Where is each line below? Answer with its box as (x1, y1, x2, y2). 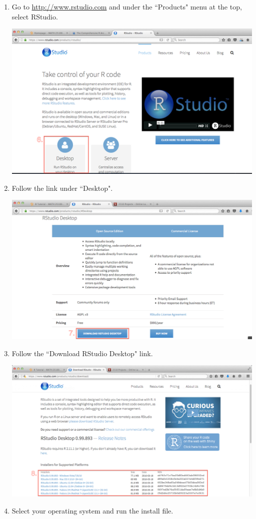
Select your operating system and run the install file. (11, 505, 173, 516)
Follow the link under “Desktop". (11, 182, 113, 193)
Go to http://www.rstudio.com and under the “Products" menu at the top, (11, 1, 242, 11)
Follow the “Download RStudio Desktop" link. (11, 348, 153, 358)
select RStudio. (11, 11, 58, 21)
